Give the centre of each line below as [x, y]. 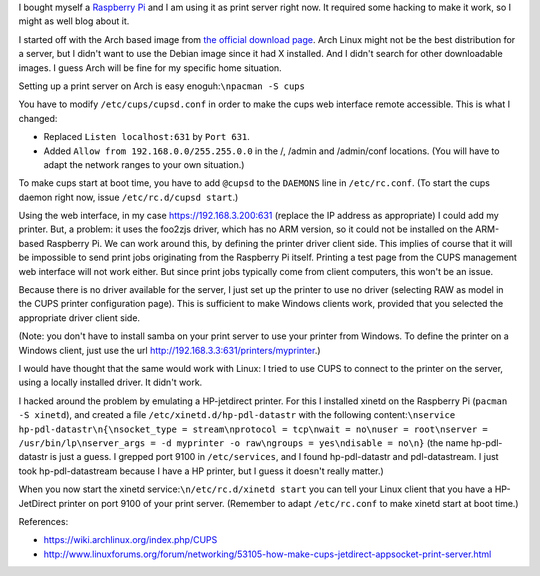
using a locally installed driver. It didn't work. [110, 382]
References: [43, 521]
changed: [38, 118]
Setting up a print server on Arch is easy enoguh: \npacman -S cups [161, 86]
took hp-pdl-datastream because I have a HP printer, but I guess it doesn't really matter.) [201, 471]
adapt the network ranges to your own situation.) [144, 164]
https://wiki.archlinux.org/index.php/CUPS [130, 540]
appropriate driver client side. [79, 317]
